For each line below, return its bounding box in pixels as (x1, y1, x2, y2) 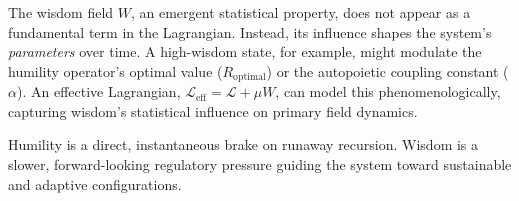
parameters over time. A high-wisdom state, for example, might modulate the (8, 41, 482, 62)
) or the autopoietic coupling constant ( (266, 60, 509, 81)
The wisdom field (8, 2, 114, 22)
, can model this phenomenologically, (275, 81, 501, 102)
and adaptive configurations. (8, 173, 182, 194)
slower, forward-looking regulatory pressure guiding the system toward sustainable (8, 154, 512, 175)
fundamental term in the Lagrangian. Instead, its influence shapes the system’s (8, 21, 492, 42)
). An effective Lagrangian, (16, 81, 181, 102)
